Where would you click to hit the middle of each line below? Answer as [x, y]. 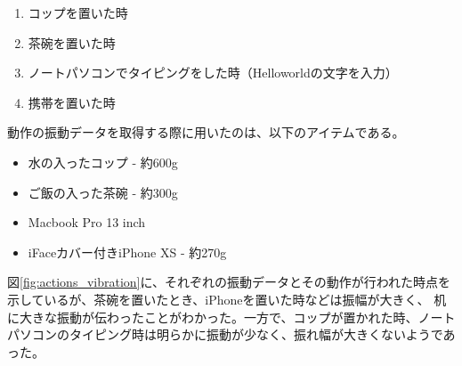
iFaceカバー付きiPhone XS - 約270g [127, 252]
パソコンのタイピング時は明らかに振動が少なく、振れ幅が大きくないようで [225, 334]
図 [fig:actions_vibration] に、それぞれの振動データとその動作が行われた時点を [229, 282]
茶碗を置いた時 [72, 42]
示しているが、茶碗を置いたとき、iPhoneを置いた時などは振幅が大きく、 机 [227, 299]
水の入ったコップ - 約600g [103, 162]
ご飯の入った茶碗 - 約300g [103, 192]
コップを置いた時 [78, 12]
